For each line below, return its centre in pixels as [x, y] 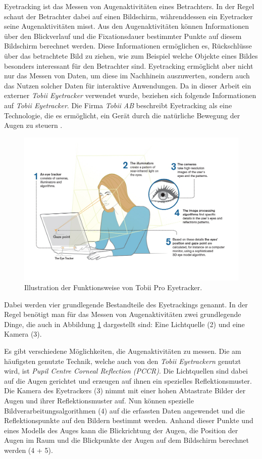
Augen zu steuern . [33, 125]
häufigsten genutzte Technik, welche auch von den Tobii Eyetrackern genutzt [123, 361]
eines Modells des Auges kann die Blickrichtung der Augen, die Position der [121, 430]
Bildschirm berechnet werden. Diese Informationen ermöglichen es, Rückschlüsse [128, 46]
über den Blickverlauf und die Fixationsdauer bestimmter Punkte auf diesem [123, 36]
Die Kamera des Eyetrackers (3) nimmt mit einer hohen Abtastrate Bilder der [125, 391]
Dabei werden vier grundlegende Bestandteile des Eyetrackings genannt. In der [126, 304]
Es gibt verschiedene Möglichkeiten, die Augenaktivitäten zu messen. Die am [123, 351]
